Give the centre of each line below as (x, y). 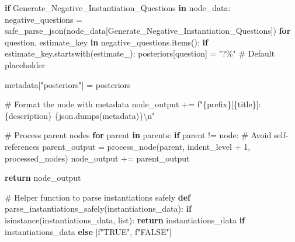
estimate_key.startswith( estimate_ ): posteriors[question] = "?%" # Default (140, 53)
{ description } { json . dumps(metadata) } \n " (80, 115)
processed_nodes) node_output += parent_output (97, 158)
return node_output (43, 178)
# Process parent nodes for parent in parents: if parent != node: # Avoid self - (147, 135)
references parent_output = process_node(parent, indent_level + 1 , (128, 146)
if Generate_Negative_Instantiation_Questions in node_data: (118, 8)
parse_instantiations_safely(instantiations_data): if (98, 208)
